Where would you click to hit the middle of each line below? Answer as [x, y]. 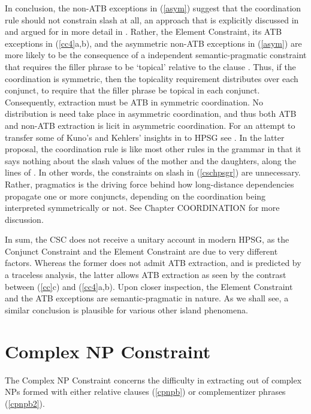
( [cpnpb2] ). [25, 403]
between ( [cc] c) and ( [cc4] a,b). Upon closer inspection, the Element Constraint [149, 286]
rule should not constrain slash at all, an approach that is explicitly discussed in [152, 19]
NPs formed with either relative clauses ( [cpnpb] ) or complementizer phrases [145, 392]
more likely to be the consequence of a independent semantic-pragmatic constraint [156, 55]
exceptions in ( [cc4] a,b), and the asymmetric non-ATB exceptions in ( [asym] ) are [153, 43]
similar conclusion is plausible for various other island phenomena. [126, 309]
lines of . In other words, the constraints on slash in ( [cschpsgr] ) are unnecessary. [153, 172]
